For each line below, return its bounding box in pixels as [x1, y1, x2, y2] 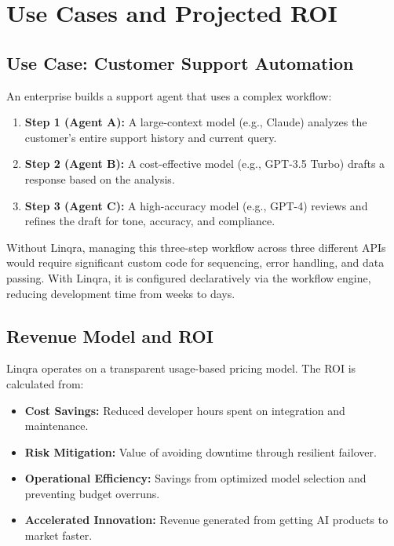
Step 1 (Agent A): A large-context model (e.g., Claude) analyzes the [24, 114, 367, 130]
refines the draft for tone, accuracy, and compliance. [24, 213, 275, 229]
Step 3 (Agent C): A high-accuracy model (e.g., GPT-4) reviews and [24, 197, 368, 213]
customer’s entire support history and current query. [24, 129, 277, 145]
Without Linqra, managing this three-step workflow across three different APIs [6, 238, 386, 255]
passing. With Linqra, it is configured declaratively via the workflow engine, [6, 269, 371, 286]
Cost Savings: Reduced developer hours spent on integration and [24, 402, 345, 418]
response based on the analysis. [24, 170, 175, 187]
